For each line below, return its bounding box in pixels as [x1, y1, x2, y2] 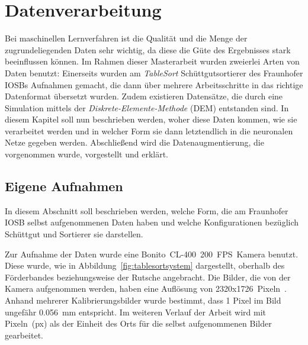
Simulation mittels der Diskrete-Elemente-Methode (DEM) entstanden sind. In [5, 101, 289, 114]
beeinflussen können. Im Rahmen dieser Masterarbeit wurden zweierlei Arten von [5, 55, 300, 67]
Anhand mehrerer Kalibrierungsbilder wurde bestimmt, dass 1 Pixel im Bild [5, 294, 281, 307]
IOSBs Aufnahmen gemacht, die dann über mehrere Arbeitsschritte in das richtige [5, 78, 303, 91]
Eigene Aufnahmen [5, 177, 123, 195]
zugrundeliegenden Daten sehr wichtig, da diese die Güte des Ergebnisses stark [5, 43, 291, 56]
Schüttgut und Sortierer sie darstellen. [5, 228, 143, 240]
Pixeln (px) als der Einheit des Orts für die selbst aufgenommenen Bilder [5, 317, 272, 330]
